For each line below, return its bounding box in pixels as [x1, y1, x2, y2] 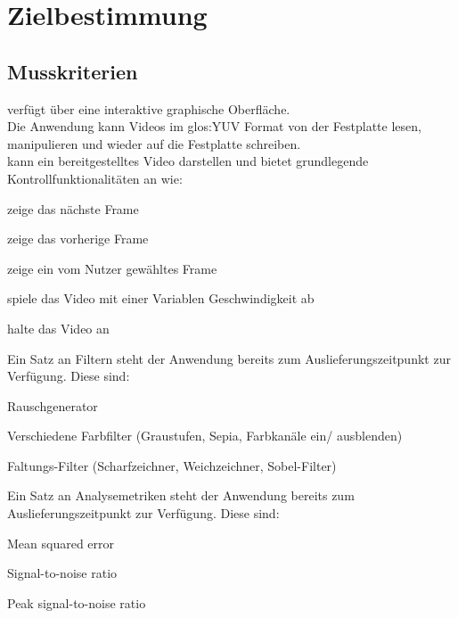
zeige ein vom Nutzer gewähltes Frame [7, 259, 217, 277]
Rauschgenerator [7, 396, 98, 415]
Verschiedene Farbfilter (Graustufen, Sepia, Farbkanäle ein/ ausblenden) [7, 426, 403, 445]
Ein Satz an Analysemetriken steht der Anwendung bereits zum [7, 486, 355, 505]
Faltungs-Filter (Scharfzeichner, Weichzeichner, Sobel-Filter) [7, 456, 337, 474]
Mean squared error [7, 533, 115, 552]
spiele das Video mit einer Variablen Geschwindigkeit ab [7, 289, 315, 308]
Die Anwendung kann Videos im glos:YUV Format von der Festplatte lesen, [7, 117, 421, 136]
